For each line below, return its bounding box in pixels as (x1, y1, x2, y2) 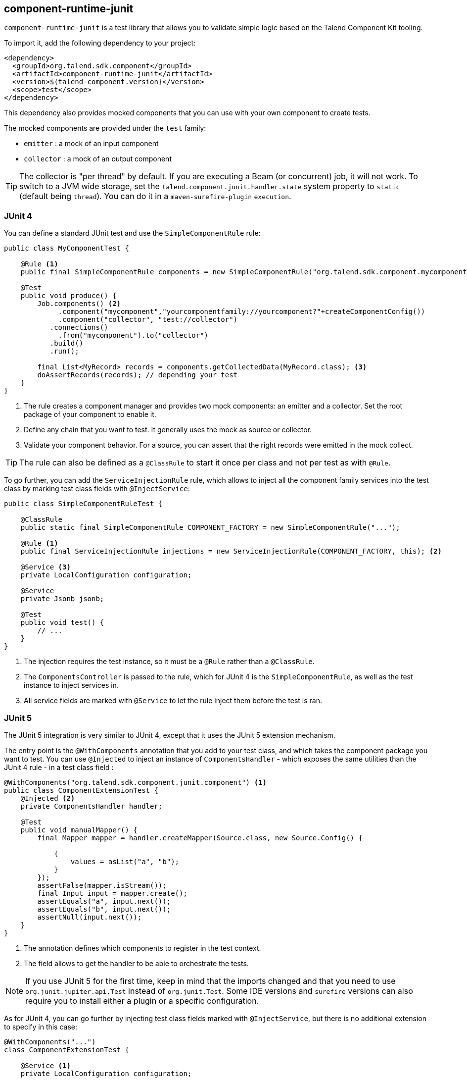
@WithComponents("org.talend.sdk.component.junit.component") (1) (4, 778, 267, 786)
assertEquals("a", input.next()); (37, 897, 171, 905)
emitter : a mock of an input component (24, 139, 159, 148)
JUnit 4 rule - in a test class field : (4, 763, 114, 771)
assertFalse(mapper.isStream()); (37, 881, 167, 889)
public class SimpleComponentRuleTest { (4, 500, 163, 508)
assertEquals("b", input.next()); (37, 905, 171, 913)
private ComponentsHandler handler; (20, 802, 163, 810)
